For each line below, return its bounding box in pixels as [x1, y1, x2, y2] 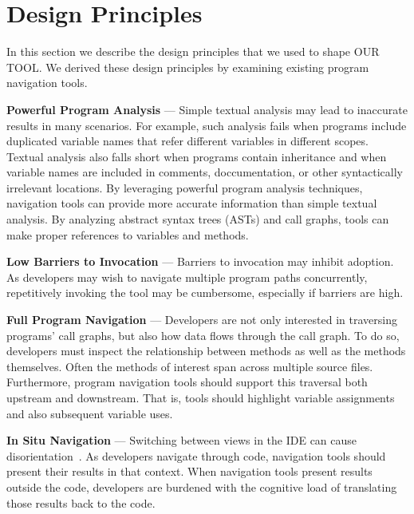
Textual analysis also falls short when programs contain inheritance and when [6, 148, 387, 164]
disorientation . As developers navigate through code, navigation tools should [6, 447, 386, 464]
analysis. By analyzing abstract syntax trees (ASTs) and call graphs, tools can [6, 211, 389, 227]
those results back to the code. [6, 494, 156, 511]
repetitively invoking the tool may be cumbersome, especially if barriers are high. [6, 284, 404, 301]
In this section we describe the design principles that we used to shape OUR [6, 43, 380, 60]
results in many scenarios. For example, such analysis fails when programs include [6, 117, 407, 133]
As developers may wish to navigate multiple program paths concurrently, [6, 268, 368, 285]
